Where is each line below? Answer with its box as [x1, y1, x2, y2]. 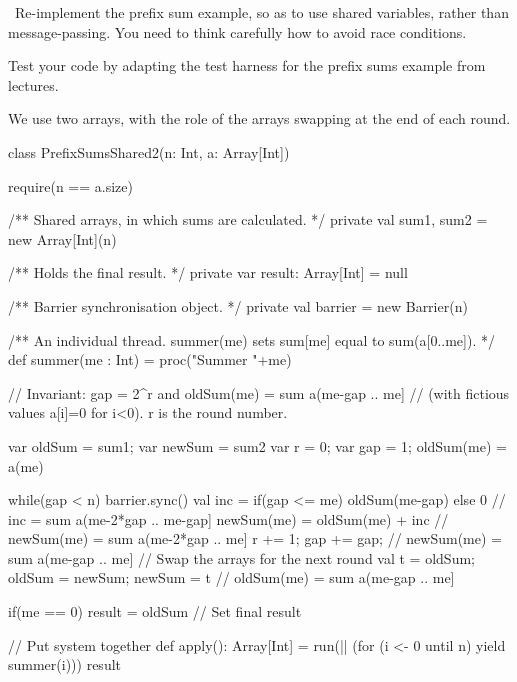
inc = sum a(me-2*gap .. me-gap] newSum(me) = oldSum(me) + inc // [8, 508, 449, 529]
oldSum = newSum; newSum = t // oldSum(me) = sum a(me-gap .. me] [8, 567, 455, 588]
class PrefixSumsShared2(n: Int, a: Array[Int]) [8, 141, 290, 162]
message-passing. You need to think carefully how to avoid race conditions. [8, 21, 467, 42]
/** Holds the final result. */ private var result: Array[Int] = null [8, 262, 408, 283]
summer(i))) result [8, 654, 122, 675]
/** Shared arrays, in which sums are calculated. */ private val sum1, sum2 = [8, 209, 488, 230]
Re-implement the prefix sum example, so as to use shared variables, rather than [14, 2, 509, 22]
